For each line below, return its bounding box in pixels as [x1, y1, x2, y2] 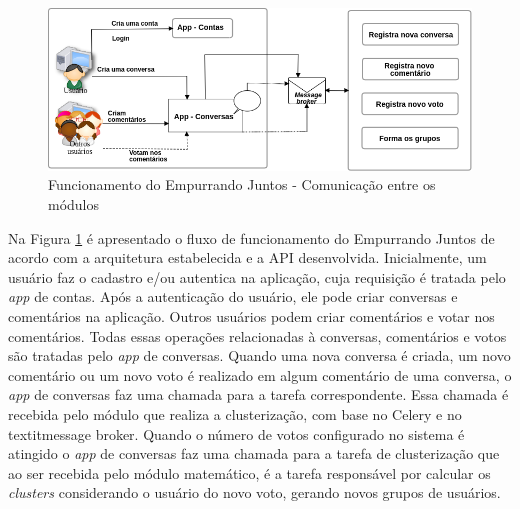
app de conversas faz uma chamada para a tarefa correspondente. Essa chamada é [8, 384, 509, 405]
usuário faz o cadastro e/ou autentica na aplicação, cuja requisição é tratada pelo [8, 266, 506, 287]
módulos [48, 194, 100, 215]
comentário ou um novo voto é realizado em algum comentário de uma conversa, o [8, 364, 512, 385]
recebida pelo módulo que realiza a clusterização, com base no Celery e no [8, 403, 462, 424]
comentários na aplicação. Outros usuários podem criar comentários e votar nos [8, 306, 495, 327]
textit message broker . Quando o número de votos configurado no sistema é [8, 423, 465, 444]
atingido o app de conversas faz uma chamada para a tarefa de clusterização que [8, 443, 500, 464]
